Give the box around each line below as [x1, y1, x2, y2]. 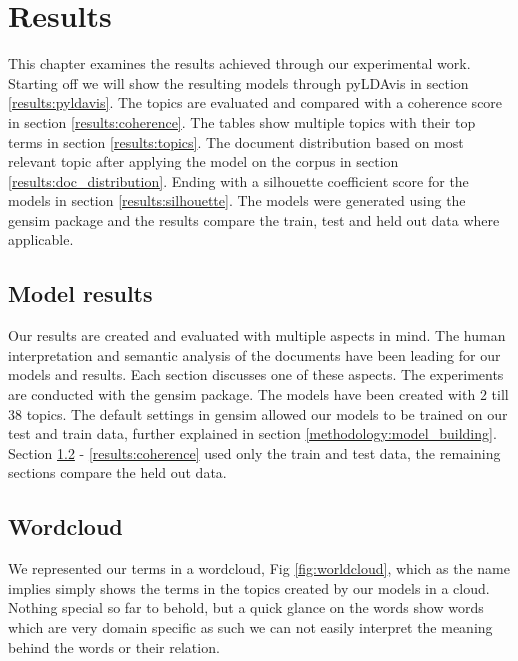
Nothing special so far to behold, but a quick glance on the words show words [8, 597, 484, 618]
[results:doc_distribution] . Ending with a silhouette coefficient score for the [8, 170, 469, 191]
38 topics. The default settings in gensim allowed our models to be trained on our [8, 403, 508, 424]
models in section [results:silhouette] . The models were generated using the [8, 190, 466, 211]
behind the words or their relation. [8, 636, 220, 657]
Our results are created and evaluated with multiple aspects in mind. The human [8, 325, 506, 346]
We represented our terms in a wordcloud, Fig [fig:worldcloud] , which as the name [8, 558, 510, 579]
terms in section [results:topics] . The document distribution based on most [8, 131, 464, 152]
